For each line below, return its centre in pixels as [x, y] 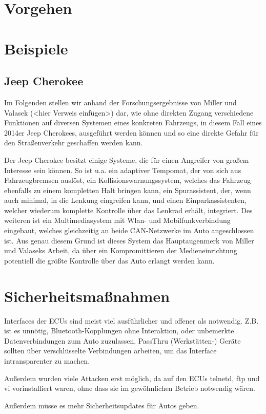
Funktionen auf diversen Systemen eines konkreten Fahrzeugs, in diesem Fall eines [133, 123]
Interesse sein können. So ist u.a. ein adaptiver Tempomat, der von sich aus [123, 170]
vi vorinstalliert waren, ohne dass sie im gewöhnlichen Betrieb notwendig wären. [130, 388]
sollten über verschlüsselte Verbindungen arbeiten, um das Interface [110, 351]
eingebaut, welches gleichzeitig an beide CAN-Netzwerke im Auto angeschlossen [129, 230]
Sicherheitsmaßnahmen [87, 296]
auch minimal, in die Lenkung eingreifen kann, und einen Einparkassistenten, [125, 200]
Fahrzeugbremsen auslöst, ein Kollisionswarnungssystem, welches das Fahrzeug [128, 180]
